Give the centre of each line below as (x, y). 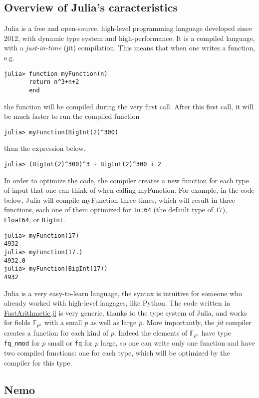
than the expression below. (45, 148)
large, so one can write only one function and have (178, 343)
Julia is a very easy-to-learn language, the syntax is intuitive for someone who (123, 293)
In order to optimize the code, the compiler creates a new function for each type (127, 180)
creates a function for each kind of (56, 332)
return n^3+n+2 (54, 82)
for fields (17, 322)
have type (216, 332)
